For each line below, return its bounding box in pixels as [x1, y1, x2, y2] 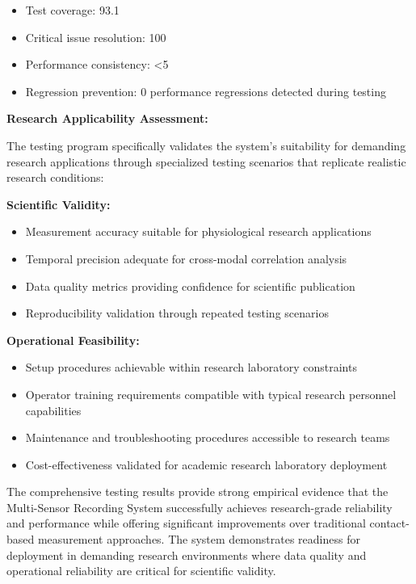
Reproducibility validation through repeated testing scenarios [25, 305, 329, 321]
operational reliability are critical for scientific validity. [6, 562, 276, 579]
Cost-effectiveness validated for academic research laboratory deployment [25, 456, 388, 473]
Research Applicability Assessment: [6, 110, 208, 127]
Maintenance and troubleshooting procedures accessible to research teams [25, 429, 390, 446]
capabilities [25, 401, 82, 418]
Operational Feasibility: [6, 331, 140, 348]
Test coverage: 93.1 [25, 2, 120, 18]
